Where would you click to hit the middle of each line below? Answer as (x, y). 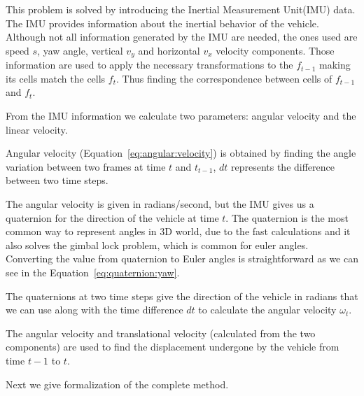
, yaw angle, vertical (80, 50)
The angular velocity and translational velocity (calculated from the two (161, 333)
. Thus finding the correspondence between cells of (224, 78)
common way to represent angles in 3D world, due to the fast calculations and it (178, 231)
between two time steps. (57, 180)
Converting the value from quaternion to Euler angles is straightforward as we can (182, 259)
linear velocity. (37, 129)
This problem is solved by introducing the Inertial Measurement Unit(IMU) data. (181, 9)
